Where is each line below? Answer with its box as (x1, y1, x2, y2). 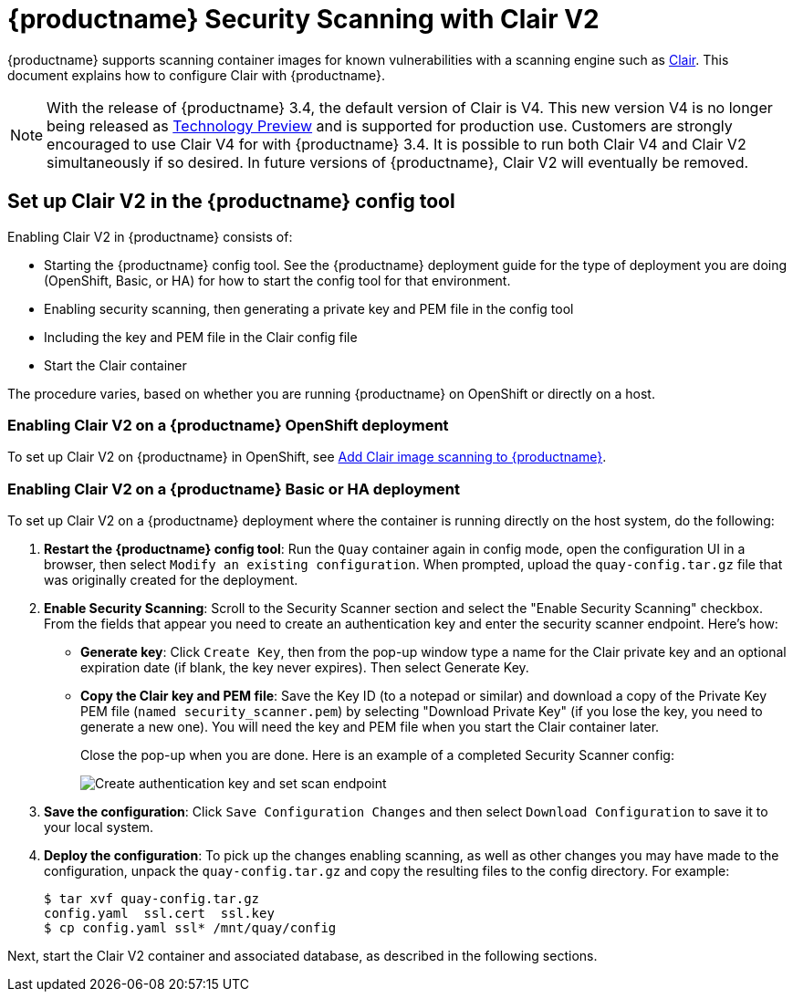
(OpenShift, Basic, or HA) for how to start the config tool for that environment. (44, 272, 511, 288)
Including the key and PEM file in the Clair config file (44, 328, 358, 345)
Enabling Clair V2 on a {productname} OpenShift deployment (7, 415, 449, 434)
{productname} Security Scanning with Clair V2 (7, 4, 600, 35)
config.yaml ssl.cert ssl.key (44, 906, 275, 921)
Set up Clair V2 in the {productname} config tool (7, 190, 455, 213)
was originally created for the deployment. (44, 572, 298, 588)
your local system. (44, 819, 154, 836)
